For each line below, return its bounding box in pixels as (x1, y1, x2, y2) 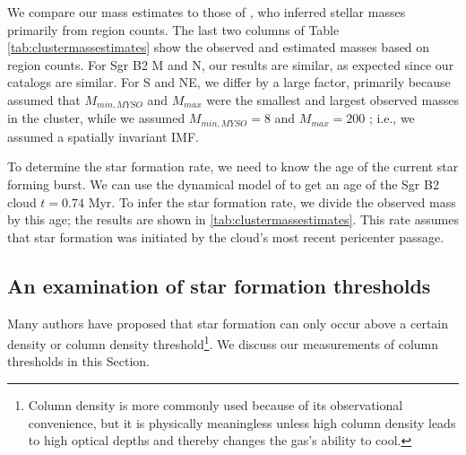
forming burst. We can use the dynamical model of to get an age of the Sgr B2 (7, 175, 439, 194)
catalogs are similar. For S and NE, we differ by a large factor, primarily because (7, 73, 451, 92)
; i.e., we (368, 109, 415, 127)
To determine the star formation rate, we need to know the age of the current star (7, 157, 459, 176)
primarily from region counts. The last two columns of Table (7, 20, 340, 39)
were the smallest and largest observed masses (206, 90, 459, 109)
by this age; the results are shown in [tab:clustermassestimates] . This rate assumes (7, 210, 459, 229)
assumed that (7, 90, 81, 109)
